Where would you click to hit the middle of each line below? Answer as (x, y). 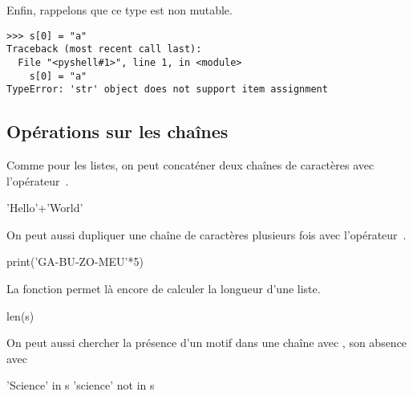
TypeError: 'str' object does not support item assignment (167, 90)
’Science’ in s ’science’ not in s (81, 385)
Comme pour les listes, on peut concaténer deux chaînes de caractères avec (190, 165)
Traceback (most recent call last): (104, 49)
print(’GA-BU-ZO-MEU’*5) (75, 261)
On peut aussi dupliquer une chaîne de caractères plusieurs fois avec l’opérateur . (206, 234)
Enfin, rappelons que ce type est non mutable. (119, 10)
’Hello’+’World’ (45, 208)
